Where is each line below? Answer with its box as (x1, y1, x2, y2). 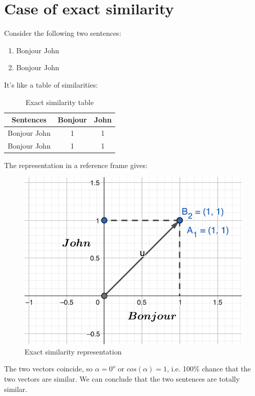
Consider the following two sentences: (4, 28, 121, 38)
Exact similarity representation (25, 346, 122, 357)
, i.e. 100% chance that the (167, 363, 251, 374)
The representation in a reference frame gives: (4, 159, 147, 170)
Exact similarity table (26, 96, 94, 107)
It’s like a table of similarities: (4, 79, 98, 90)
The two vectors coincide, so (4, 363, 93, 374)
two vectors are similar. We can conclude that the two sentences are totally (4, 373, 240, 384)
